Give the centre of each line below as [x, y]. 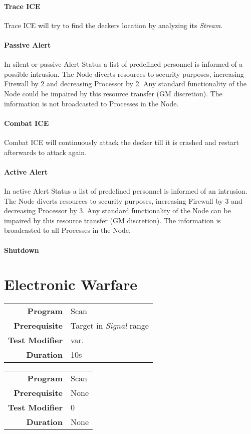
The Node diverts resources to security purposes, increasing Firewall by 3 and [123, 200]
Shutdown [22, 250]
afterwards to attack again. [46, 152]
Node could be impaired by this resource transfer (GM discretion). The [113, 93]
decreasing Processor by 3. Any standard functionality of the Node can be [117, 210]
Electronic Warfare [71, 284]
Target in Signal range [110, 326]
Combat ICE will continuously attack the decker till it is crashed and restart [121, 142]
